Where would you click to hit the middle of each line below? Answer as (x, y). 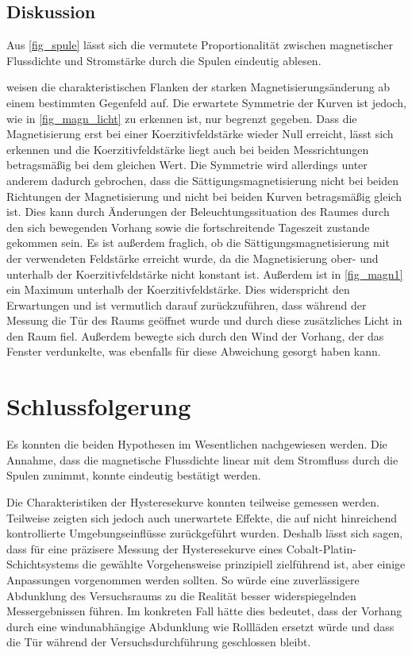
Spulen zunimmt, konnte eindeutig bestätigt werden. (134, 475)
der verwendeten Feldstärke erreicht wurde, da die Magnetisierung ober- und (193, 258)
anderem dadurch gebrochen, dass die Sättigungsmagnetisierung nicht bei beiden (203, 180)
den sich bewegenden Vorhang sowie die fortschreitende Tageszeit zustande (188, 227)
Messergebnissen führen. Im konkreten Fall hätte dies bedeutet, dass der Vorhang (204, 611)
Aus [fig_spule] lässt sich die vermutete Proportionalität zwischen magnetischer (200, 45)
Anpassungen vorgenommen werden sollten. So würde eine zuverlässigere (183, 579)
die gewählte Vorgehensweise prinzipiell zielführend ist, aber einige (244, 564)
